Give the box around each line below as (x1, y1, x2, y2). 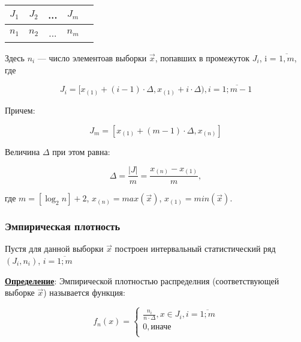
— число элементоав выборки (37, 52, 147, 64)
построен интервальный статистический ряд (115, 242, 276, 255)
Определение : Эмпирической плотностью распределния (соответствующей (5, 274, 279, 287)
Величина (5, 145, 40, 157)
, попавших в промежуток (155, 52, 250, 64)
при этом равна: (52, 145, 110, 157)
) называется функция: (43, 286, 125, 299)
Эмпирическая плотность (5, 219, 121, 234)
